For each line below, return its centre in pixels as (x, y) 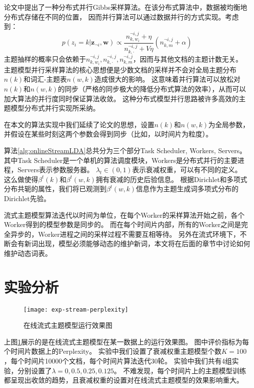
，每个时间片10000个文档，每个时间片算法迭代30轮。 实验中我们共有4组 (118, 361)
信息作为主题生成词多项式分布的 (187, 189)
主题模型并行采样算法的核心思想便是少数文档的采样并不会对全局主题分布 (120, 69)
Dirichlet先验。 (27, 198)
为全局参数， (229, 124)
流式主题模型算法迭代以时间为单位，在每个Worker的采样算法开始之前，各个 (124, 215)
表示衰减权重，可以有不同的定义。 (187, 170)
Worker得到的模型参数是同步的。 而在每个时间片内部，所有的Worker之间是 (123, 224)
